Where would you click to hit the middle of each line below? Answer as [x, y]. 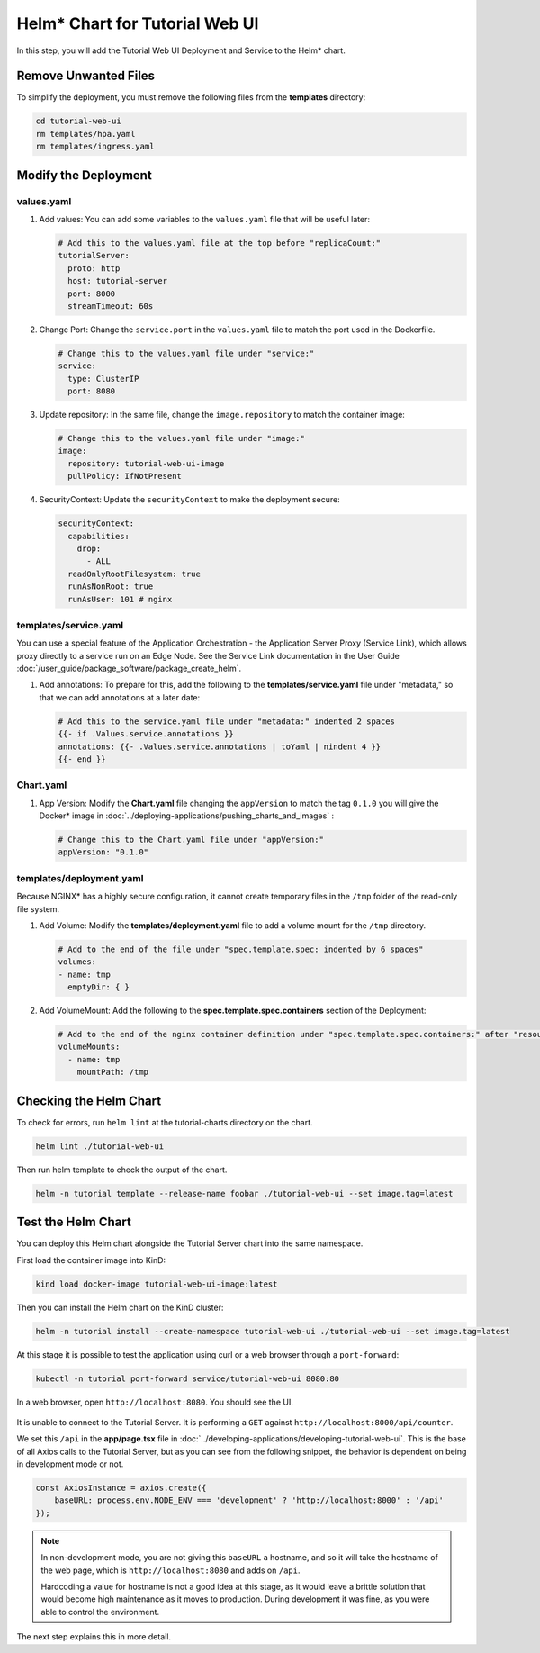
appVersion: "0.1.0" [103, 852]
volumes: [77, 962]
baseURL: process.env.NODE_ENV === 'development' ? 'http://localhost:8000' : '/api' [249, 1500]
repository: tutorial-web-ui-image [146, 463]
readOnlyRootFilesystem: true [135, 574]
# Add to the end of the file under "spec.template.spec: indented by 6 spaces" [241, 949]
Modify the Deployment [84, 175]
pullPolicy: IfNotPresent [125, 476]
